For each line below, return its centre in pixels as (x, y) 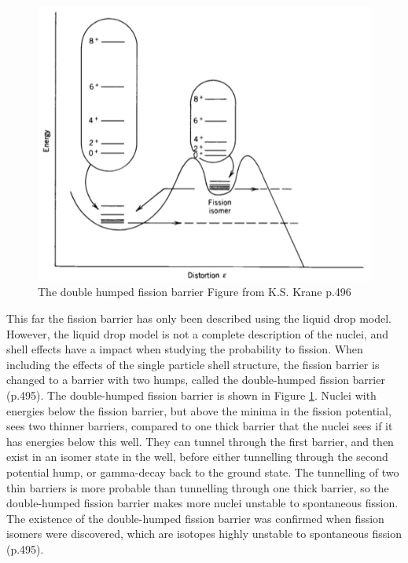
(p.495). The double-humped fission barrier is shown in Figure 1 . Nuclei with (191, 395)
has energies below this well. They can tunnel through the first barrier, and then (200, 441)
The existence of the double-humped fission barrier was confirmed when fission (195, 518)
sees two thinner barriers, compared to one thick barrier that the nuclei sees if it (200, 426)
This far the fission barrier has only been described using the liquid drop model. (199, 318)
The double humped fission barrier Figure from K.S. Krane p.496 (195, 292)
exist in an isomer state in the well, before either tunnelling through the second (197, 457)
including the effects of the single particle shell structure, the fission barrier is (193, 364)
